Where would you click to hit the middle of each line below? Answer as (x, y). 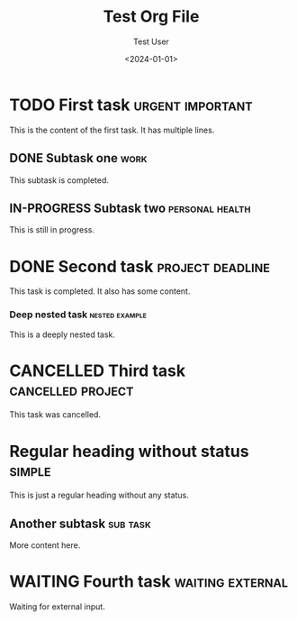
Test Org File (151, 17)
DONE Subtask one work (78, 158)
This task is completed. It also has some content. (100, 291)
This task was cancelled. (55, 415)
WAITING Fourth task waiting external (149, 582)
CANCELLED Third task (98, 370)
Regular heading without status (129, 451)
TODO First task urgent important (131, 105)
